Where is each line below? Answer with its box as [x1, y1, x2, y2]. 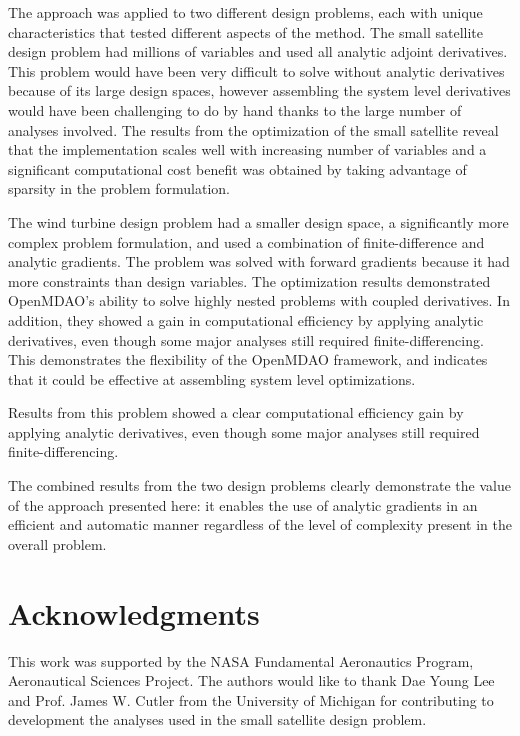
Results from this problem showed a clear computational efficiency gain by [8, 402, 464, 423]
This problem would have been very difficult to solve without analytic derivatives [8, 60, 505, 81]
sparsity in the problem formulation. [8, 178, 230, 199]
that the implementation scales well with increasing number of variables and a [8, 139, 487, 160]
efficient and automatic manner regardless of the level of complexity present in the [8, 514, 512, 535]
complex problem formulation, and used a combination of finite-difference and [8, 231, 485, 252]
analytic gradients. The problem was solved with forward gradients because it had [8, 251, 510, 272]
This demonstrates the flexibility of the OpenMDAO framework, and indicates [8, 349, 488, 370]
